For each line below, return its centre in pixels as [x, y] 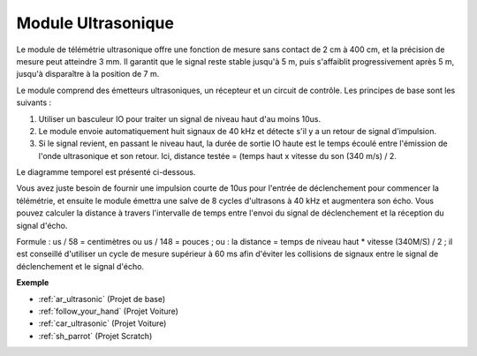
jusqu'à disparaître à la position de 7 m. [88, 74]
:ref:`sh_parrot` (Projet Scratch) [95, 336]
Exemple [33, 283]
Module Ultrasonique [95, 23]
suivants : [34, 102]
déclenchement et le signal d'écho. [80, 266]
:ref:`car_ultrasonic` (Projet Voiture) [102, 323]
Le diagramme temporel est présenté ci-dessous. [106, 172]
